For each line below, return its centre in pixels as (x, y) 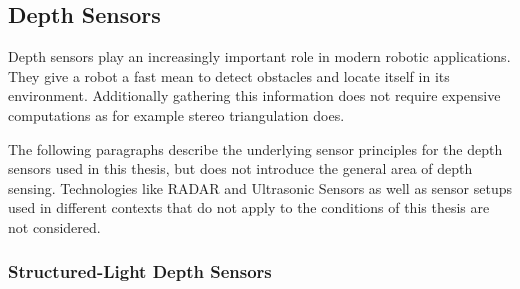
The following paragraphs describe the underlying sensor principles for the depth (255, 148)
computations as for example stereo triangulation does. (176, 114)
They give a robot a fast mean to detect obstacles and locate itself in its (229, 75)
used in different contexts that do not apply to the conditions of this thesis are (249, 207)
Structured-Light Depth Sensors (140, 271)
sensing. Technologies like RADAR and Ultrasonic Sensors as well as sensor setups (260, 187)
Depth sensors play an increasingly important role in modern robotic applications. (259, 56)
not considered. (54, 226)
